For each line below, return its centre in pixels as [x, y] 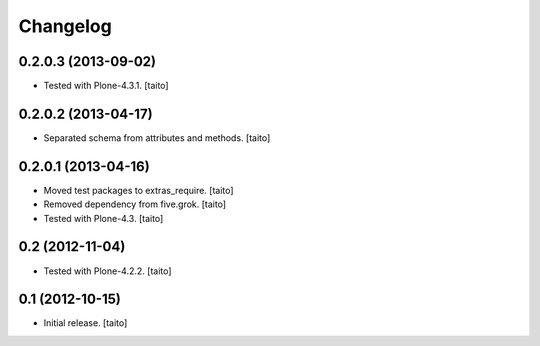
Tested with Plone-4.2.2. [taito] [107, 271]
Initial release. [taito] [85, 323]
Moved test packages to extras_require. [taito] [138, 190]
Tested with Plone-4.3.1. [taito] [106, 86]
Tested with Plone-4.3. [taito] [103, 218]
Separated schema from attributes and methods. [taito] [157, 137]
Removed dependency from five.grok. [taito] [135, 204]
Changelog [65, 26]
